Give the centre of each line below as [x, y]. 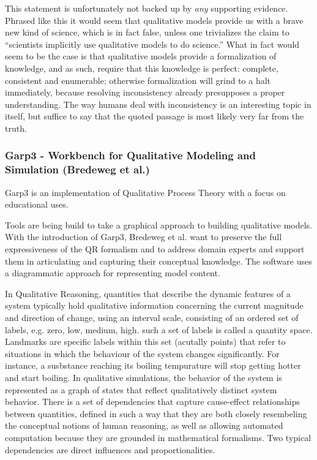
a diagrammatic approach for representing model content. [113, 273]
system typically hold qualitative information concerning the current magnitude [154, 305]
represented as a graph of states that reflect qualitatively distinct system [141, 389]
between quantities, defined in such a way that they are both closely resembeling [156, 413]
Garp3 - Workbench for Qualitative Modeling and [131, 155]
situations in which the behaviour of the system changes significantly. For [142, 353]
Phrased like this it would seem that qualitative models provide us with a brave [154, 20]
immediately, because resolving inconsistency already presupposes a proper [145, 92]
